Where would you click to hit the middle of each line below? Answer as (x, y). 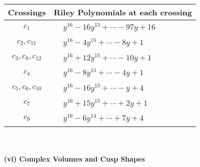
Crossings (27, 12)
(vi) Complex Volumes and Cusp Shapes (75, 158)
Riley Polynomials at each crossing (123, 12)
